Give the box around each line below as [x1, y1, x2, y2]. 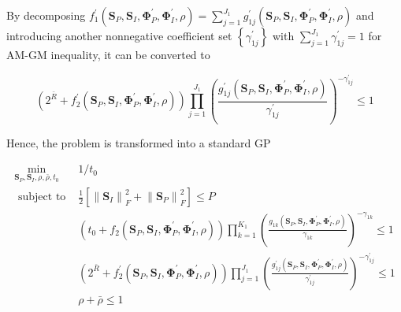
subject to [17, 191, 66, 202]
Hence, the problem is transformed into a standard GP [6, 134, 271, 150]
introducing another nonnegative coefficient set [6, 28, 232, 43]
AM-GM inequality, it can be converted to [6, 46, 210, 62]
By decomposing [6, 7, 86, 23]
